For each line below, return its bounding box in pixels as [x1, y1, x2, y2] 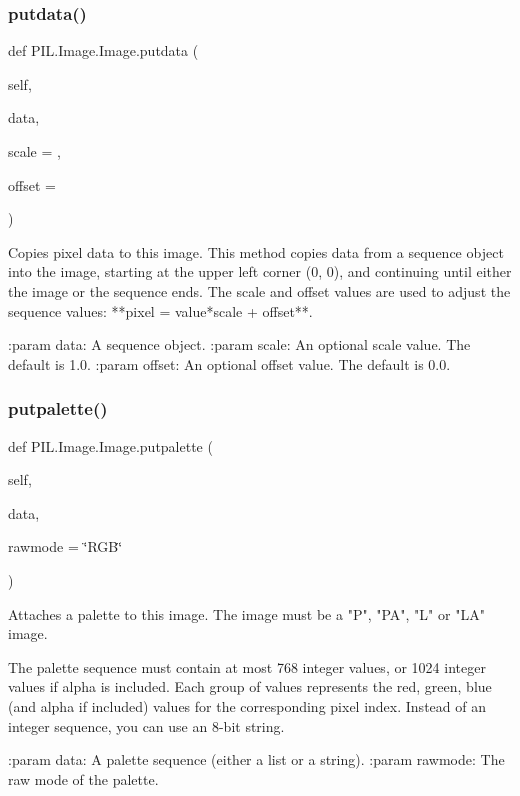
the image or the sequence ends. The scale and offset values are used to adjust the [8, 280, 511, 301]
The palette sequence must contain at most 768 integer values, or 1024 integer [8, 656, 486, 677]
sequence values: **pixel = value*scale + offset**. [8, 300, 313, 321]
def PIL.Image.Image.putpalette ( [8, 435, 213, 456]
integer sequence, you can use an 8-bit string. [8, 715, 285, 736]
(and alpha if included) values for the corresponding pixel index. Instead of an [8, 695, 486, 716]
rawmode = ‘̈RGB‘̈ [8, 536, 123, 557]
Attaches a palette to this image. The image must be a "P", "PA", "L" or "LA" [8, 603, 485, 624]
